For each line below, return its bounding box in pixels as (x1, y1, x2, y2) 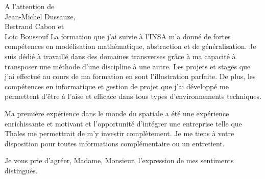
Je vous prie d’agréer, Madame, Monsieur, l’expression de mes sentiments (5, 155, 234, 166)
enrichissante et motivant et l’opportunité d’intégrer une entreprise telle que (5, 118, 242, 129)
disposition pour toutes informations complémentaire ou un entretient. (5, 138, 225, 148)
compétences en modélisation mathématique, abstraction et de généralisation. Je (5, 41, 256, 52)
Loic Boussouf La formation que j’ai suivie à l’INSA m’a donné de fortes (5, 31, 231, 41)
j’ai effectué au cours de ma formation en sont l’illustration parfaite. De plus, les (5, 71, 256, 82)
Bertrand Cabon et (5, 21, 64, 32)
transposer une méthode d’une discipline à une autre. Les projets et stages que (5, 61, 251, 71)
